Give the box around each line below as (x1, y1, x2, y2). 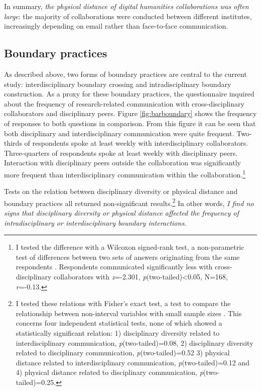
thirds (4, 138, 22, 148)
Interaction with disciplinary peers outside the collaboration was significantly (4, 157, 241, 168)
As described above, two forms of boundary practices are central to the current (4, 68, 247, 79)
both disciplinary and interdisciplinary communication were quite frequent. (4, 128, 234, 138)
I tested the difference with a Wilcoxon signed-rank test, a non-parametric (16, 242, 244, 252)
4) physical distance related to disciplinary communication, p (16, 367, 203, 377)
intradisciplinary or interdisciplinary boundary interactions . (4, 217, 187, 228)
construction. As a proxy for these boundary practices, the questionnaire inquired (4, 88, 254, 99)
